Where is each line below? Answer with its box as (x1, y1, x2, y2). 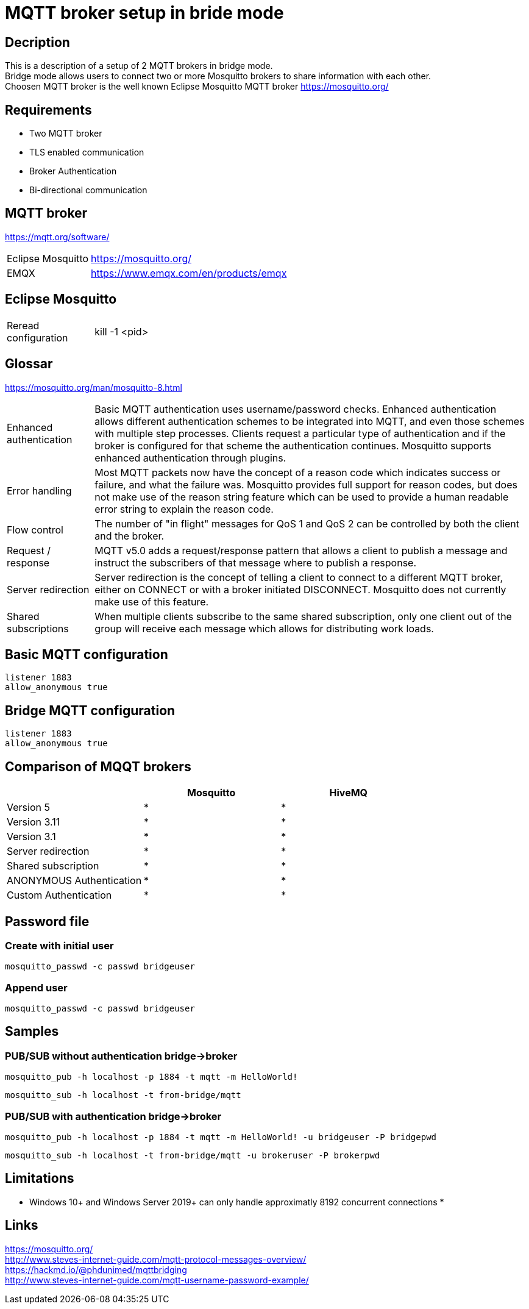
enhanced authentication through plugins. (94, 451, 286, 464)
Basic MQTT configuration (5, 646, 168, 662)
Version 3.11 (7, 816, 60, 829)
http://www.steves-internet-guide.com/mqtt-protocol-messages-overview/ (5, 1254, 307, 1264)
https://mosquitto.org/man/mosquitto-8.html (5, 382, 182, 393)
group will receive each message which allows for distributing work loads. (94, 622, 434, 635)
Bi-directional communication (29, 185, 147, 196)
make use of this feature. (94, 595, 209, 608)
